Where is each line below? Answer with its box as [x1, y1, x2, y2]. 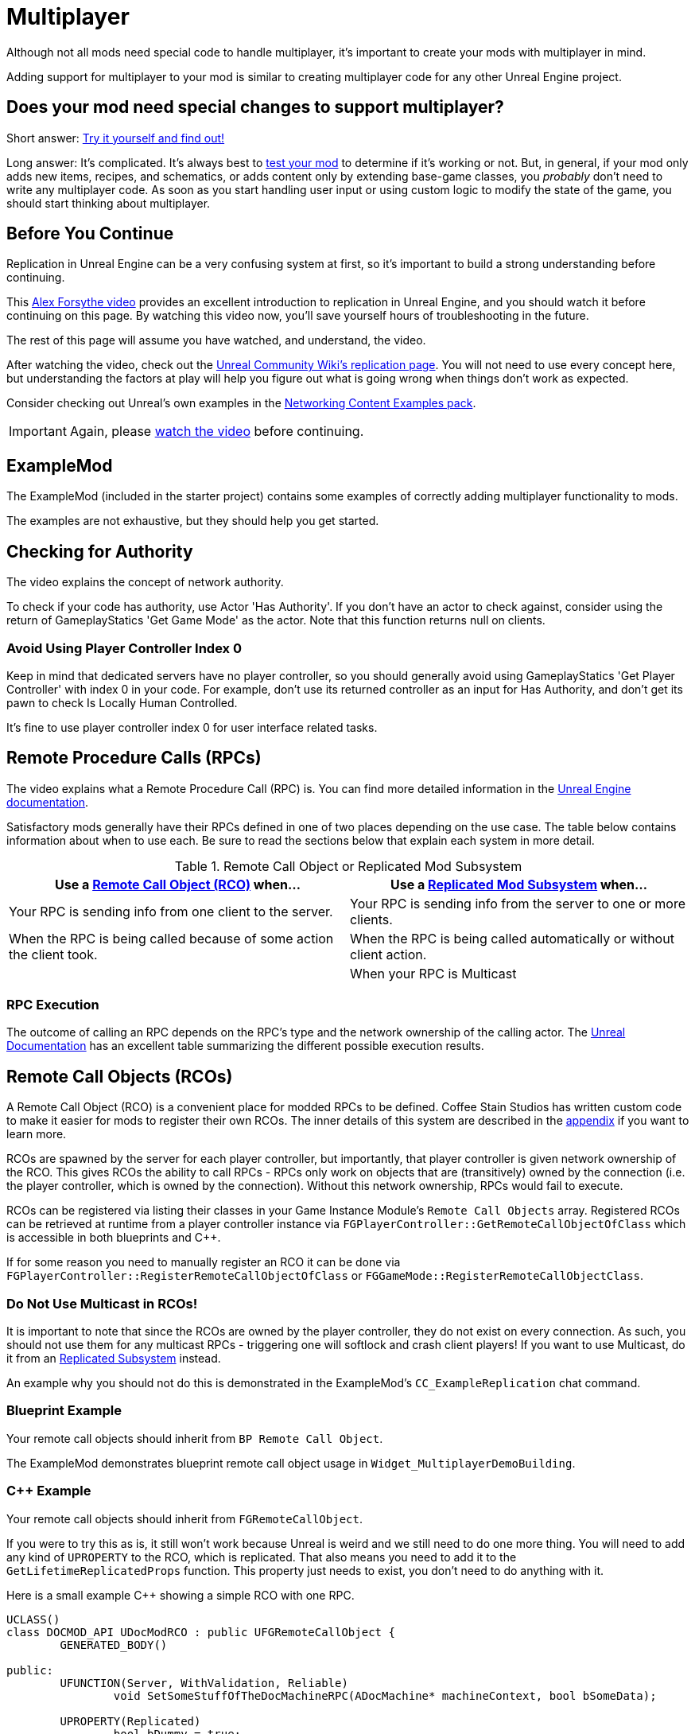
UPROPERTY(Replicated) [60, 1714, 201, 1728]
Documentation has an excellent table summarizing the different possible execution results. [6, 1039, 484, 1053]
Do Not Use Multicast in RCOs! [6, 1295, 198, 1312]
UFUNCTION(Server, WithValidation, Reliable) [60, 1676, 348, 1689]
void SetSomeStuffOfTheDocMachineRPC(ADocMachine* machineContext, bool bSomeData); [113, 1689, 657, 1702]
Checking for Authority [6, 541, 193, 562]
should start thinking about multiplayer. [6, 196, 211, 210]
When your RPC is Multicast [350, 965, 517, 982]
